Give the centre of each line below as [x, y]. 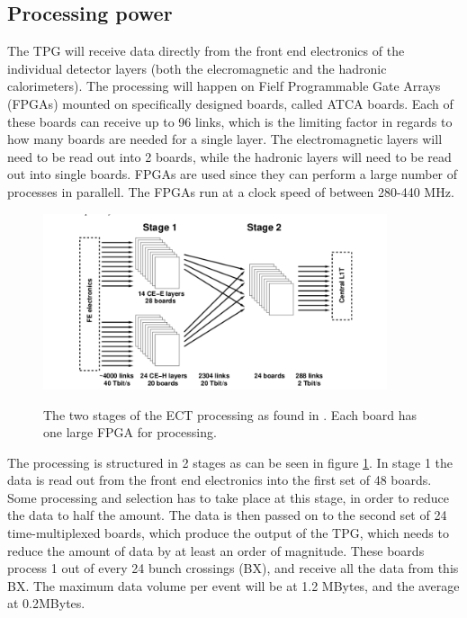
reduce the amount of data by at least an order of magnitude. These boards [216, 550]
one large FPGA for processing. [130, 432]
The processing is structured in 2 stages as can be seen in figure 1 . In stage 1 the [230, 462]
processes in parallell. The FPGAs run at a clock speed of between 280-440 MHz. [231, 191]
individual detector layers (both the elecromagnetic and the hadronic [197, 68]
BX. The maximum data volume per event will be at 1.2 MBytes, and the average [233, 585]
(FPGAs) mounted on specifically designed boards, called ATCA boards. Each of [230, 103]
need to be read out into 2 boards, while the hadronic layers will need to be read [229, 156]
